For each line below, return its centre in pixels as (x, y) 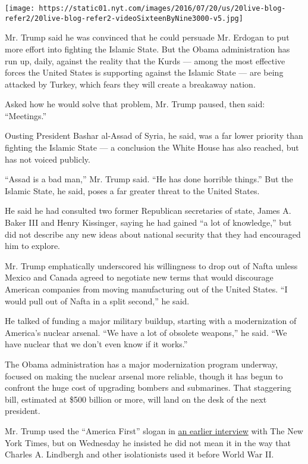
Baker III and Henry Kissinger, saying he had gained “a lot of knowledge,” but (148, 222)
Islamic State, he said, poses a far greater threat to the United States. (132, 190)
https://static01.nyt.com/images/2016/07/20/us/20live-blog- (162, 8)
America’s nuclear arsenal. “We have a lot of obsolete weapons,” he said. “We (146, 332)
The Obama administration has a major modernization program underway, (141, 364)
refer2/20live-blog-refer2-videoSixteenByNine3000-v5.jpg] (124, 18)
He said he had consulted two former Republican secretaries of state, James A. (148, 211)
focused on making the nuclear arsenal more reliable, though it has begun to (144, 376)
